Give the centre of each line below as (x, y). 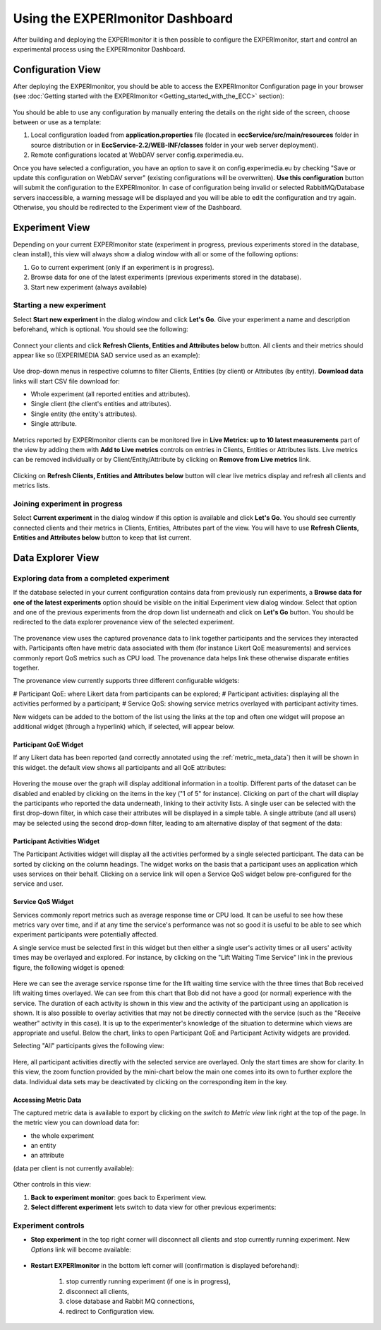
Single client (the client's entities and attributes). (101, 404)
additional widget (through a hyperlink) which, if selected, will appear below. (124, 726)
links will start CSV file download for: (66, 381)
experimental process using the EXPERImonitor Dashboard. (99, 49)
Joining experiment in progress (68, 504)
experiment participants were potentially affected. (85, 934)
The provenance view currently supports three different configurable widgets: (126, 681)
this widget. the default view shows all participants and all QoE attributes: (120, 767)
